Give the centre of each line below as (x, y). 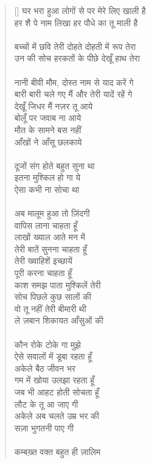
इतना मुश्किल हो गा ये (47, 177)
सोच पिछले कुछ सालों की (53, 297)
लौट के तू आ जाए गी (46, 404)
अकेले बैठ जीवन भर (45, 368)
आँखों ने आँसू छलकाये (48, 141)
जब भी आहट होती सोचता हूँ (57, 392)
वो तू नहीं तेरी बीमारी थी (50, 308)
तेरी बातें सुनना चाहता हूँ (51, 249)
